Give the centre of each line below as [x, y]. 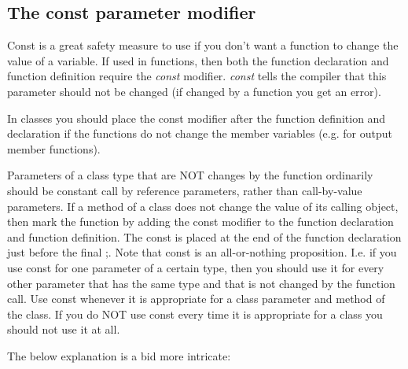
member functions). [54, 148]
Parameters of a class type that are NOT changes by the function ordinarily [190, 175]
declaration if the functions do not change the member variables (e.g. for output [200, 133]
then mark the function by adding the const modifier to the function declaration [200, 221]
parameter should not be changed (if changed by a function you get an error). [194, 91]
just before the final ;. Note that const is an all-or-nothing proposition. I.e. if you [202, 252]
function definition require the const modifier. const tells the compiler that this [197, 76]
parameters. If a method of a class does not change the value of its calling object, [203, 206]
